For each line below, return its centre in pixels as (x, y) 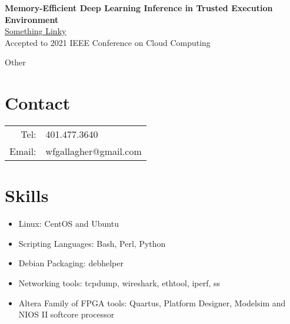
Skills (27, 195)
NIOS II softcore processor (66, 314)
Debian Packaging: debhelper (71, 263)
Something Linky (36, 31)
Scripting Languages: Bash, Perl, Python (92, 243)
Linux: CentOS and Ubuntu (69, 224)
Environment (32, 19)
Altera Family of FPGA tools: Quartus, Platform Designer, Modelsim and (152, 302)
